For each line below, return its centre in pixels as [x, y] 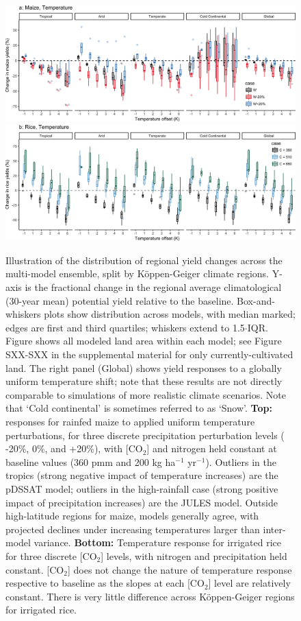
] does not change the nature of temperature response [180, 569]
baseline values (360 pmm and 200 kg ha [91, 461]
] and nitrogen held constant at [212, 448]
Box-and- [256, 300]
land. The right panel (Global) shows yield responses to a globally [144, 367]
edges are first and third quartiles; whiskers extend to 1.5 [125, 327]
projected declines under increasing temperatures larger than [133, 529]
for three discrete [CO [51, 555]
